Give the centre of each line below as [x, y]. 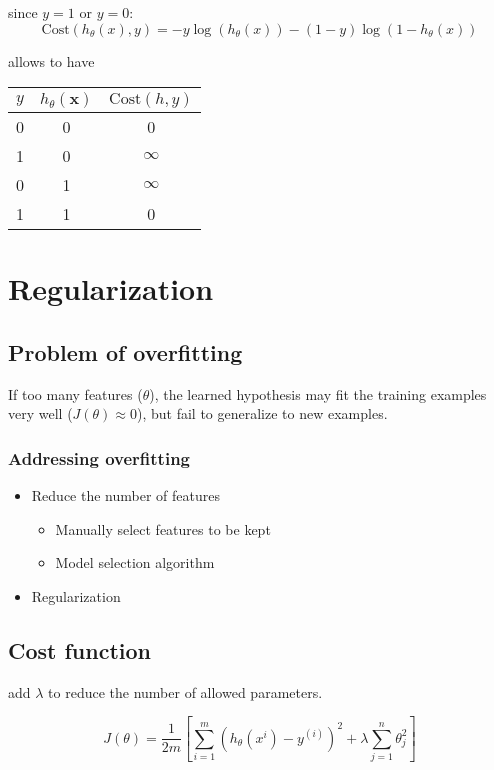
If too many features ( [75, 393]
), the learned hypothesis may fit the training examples [318, 393]
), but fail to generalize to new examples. [262, 413]
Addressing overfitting [99, 457]
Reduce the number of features [125, 495]
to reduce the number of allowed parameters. [185, 691]
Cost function [80, 649]
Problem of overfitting [125, 351]
